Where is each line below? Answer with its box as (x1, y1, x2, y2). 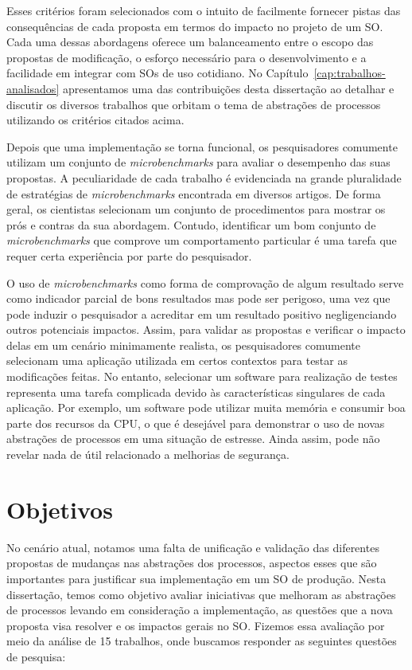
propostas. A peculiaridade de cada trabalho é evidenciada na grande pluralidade (6, 169, 402, 186)
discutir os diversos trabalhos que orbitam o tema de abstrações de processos (6, 96, 381, 112)
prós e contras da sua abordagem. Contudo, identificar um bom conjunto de (6, 216, 376, 233)
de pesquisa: (6, 648, 66, 664)
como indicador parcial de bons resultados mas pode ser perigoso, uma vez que (6, 290, 391, 307)
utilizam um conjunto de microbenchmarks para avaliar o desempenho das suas (6, 154, 391, 170)
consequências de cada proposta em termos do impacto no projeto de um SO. (6, 18, 383, 34)
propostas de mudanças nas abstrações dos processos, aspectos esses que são (6, 554, 377, 571)
